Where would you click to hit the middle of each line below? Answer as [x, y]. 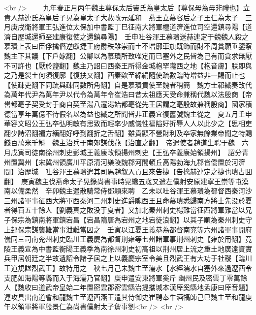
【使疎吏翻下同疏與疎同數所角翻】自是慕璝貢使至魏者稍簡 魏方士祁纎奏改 [125, 84]
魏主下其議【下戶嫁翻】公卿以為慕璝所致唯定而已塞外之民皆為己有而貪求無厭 [128, 55]
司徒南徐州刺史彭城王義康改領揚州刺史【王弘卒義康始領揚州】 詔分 [133, 152]
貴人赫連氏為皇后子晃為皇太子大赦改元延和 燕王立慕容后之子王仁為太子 [121, 17]
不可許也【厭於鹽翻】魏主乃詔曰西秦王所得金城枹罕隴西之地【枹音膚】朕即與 [128, 65]
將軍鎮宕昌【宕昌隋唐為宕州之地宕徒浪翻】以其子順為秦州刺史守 [148, 220]
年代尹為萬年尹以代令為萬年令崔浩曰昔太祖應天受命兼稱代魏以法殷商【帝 [135, 94]
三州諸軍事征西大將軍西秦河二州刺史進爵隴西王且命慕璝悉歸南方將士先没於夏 [128, 200]
